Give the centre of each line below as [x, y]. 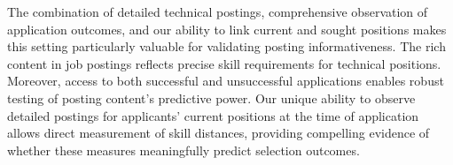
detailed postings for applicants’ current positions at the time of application [213, 115]
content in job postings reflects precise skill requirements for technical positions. [224, 63]
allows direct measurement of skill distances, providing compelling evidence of [219, 133]
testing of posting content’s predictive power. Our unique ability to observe [211, 97]
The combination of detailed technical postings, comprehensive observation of [218, 11]
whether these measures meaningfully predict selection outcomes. [184, 150]
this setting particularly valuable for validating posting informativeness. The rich [226, 46]
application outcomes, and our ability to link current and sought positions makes [227, 29]
